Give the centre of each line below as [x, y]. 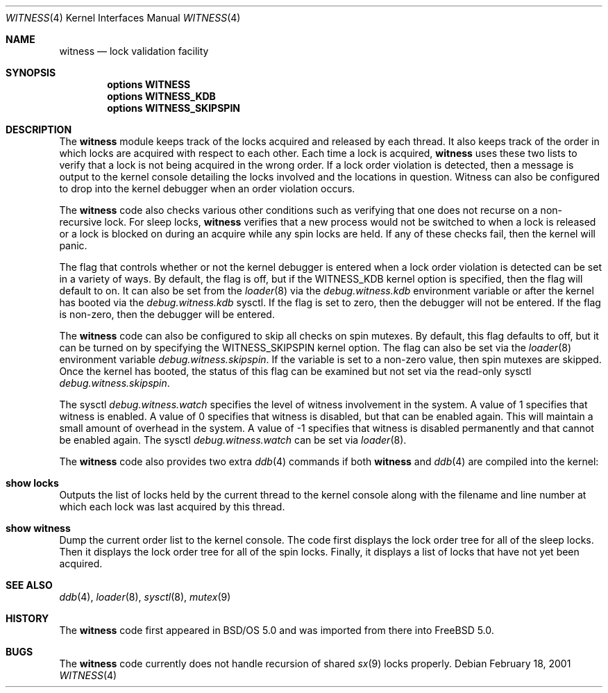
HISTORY [27, 618]
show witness [38, 528]
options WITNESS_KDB [161, 96]
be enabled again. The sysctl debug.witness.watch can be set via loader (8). [233, 440]
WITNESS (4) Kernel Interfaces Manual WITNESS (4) [123, 18]
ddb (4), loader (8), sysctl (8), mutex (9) [145, 597]
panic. [73, 245]
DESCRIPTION [39, 130]
